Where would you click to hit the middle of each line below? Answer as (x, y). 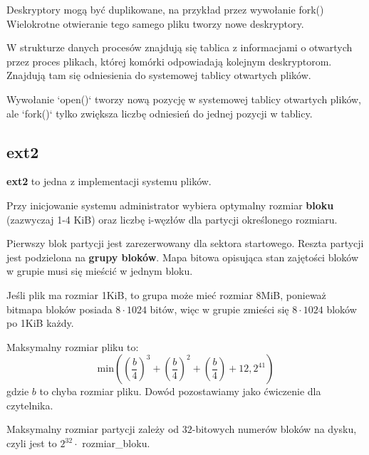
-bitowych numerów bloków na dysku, (274, 429)
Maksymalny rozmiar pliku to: (73, 346)
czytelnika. (30, 405)
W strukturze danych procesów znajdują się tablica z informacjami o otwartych (180, 47)
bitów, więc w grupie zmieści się (219, 309)
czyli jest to (32, 443)
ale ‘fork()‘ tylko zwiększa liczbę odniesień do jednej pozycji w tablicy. (160, 113)
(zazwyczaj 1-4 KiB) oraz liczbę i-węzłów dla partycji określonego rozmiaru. (172, 219)
